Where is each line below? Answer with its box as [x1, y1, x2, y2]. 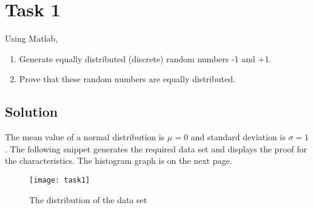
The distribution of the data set [29, 193, 147, 206]
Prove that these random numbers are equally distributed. [19, 73, 235, 85]
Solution [5, 102, 58, 121]
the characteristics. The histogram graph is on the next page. [5, 154, 232, 167]
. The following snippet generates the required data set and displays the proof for [5, 142, 307, 155]
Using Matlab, [5, 32, 58, 45]
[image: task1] [29, 175, 90, 184]
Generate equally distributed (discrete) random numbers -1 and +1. [19, 52, 272, 65]
